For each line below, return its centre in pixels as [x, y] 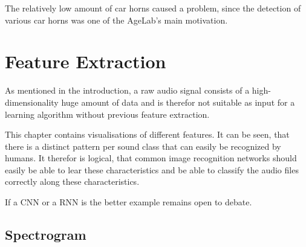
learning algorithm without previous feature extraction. [107, 114]
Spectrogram [46, 235]
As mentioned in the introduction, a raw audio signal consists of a [127, 90]
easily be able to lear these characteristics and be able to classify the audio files [152, 169]
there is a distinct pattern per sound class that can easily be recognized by [143, 146]
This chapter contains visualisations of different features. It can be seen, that [147, 134]
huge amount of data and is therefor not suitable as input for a [178, 102]
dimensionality [32, 102]
